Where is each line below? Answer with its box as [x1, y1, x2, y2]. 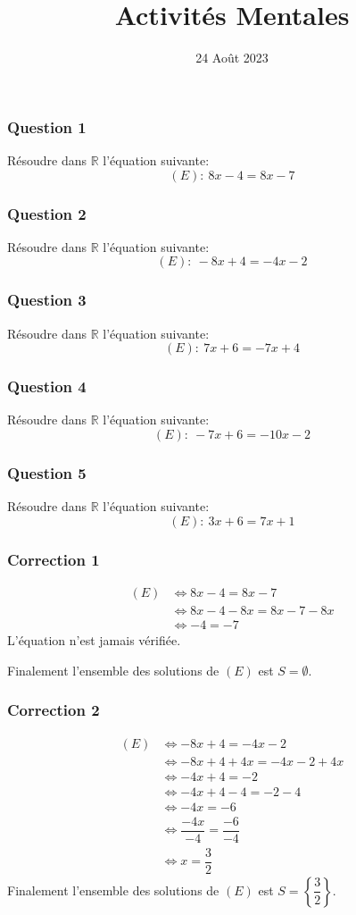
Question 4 [7, 375, 87, 398]
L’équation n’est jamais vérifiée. [7, 631, 181, 650]
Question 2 [7, 202, 87, 224]
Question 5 [7, 461, 87, 483]
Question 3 [7, 289, 87, 311]
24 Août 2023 [195, 48, 269, 67]
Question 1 [7, 115, 87, 138]
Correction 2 [7, 699, 100, 721]
